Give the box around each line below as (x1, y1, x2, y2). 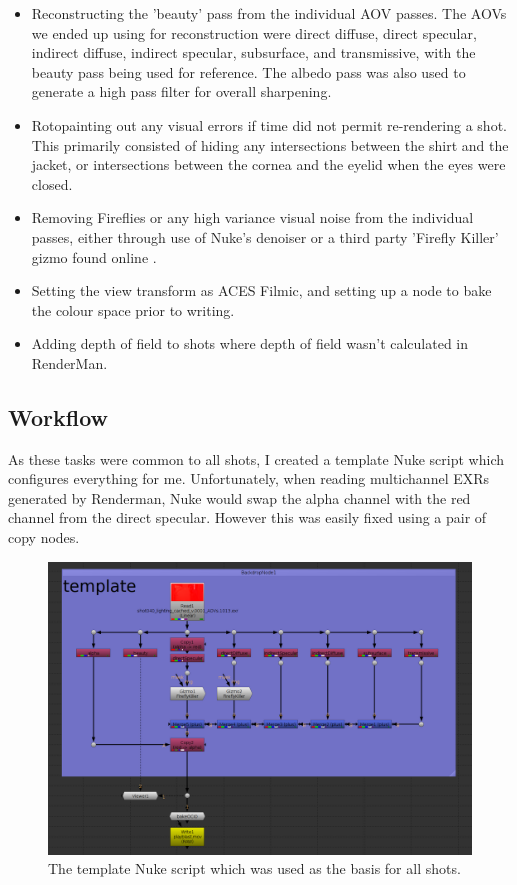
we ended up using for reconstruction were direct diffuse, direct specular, (31, 22, 477, 43)
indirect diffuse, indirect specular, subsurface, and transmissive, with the (31, 42, 476, 63)
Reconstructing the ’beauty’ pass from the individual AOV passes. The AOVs (31, 3, 507, 23)
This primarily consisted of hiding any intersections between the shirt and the (31, 134, 509, 155)
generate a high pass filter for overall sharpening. (31, 81, 332, 102)
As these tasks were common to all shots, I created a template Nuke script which (8, 448, 504, 469)
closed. (31, 173, 73, 194)
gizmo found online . (31, 246, 157, 267)
